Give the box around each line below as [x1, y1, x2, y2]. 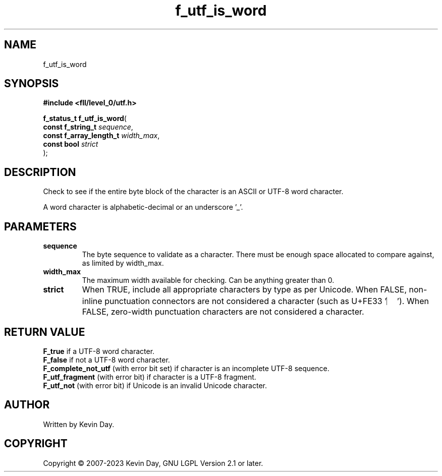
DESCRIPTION [4, 165, 76, 178]
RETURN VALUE [4, 325, 85, 338]
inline [82, 296, 102, 307]
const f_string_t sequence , [43, 123, 133, 132]
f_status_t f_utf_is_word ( [43, 114, 127, 123]
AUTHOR [4, 398, 50, 411]
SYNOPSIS [4, 77, 59, 90]
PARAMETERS [4, 220, 77, 233]
